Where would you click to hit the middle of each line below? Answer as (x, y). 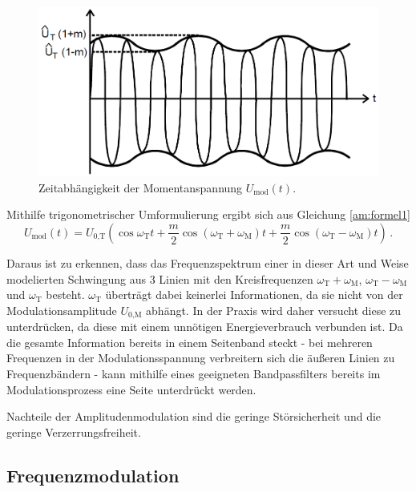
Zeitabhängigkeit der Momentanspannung (141, 187)
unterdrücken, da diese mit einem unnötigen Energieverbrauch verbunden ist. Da (205, 327)
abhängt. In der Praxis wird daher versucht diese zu (274, 310)
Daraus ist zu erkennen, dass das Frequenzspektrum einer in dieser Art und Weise (208, 262)
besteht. (65, 294)
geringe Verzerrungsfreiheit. (74, 432)
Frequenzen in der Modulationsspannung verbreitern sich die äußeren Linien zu (201, 358)
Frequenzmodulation (93, 475)
